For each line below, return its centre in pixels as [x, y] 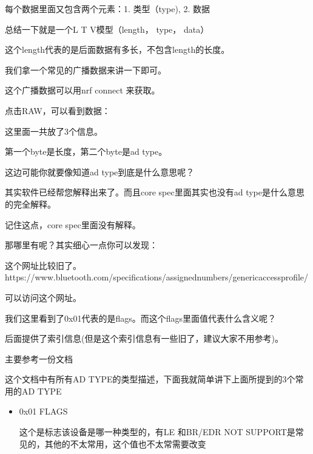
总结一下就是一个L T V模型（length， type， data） [107, 29]
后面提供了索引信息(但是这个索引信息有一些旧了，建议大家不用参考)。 [144, 338]
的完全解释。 [30, 204]
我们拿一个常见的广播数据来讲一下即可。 [86, 69]
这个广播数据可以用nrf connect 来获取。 [82, 90]
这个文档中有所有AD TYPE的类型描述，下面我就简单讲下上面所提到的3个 [150, 379]
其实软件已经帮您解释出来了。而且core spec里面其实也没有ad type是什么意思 [155, 192]
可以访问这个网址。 [43, 297]
